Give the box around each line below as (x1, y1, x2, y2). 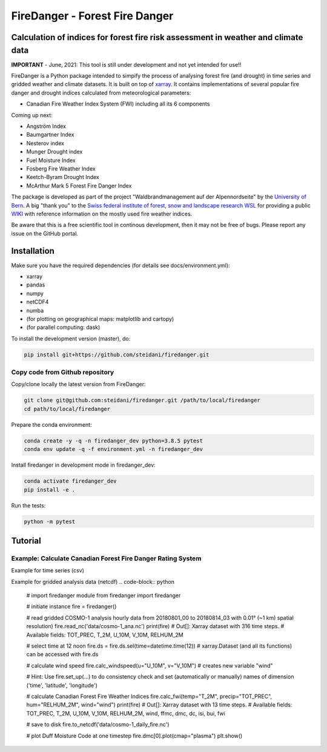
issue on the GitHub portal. (11, 229, 79, 237)
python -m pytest (24, 518, 76, 525)
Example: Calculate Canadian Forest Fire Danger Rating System (11, 554, 202, 563)
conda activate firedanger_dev (24, 478, 117, 485)
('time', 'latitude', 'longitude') (26, 682, 98, 689)
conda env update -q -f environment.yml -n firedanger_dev (24, 446, 203, 453)
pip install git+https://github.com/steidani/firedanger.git (24, 351, 210, 358)
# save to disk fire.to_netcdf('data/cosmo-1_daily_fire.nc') (26, 721, 170, 728)
